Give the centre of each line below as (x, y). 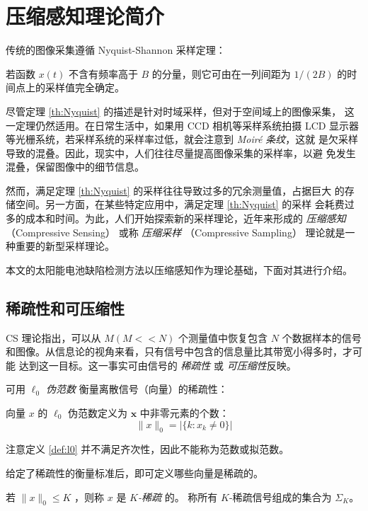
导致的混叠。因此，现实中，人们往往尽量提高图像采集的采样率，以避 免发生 (181, 153)
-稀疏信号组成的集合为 (280, 496)
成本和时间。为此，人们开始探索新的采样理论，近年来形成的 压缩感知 (185, 218)
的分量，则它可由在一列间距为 (221, 73)
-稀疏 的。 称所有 (178, 496)
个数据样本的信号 (322, 337)
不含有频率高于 (103, 73)
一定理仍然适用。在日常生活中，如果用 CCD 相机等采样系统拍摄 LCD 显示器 (183, 125)
